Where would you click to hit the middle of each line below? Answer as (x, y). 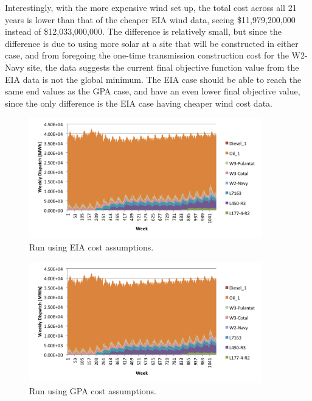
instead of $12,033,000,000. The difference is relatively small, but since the (143, 31)
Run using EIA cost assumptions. (92, 247)
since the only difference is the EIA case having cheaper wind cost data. (139, 103)
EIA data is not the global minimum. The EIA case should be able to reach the (153, 79)
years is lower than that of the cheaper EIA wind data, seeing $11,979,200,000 (150, 19)
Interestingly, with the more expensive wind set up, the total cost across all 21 (151, 7)
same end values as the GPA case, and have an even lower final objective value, (153, 91)
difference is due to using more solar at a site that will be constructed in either (152, 43)
